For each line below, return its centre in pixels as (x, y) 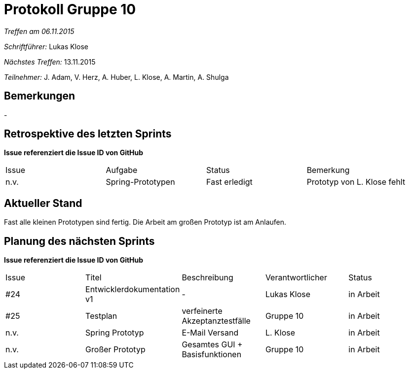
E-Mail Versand (210, 333)
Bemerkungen (40, 96)
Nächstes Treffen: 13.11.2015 (50, 62)
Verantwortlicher (296, 278)
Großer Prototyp (115, 350)
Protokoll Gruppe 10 (70, 9)
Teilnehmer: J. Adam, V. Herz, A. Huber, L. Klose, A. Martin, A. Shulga (116, 77)
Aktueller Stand (43, 203)
